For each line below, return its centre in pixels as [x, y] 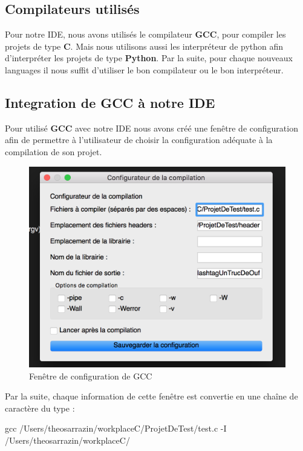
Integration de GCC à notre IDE [110, 102]
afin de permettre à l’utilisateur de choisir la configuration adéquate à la [139, 140]
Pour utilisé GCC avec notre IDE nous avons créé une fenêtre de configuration [151, 128]
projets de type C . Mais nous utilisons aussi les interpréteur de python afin [144, 46]
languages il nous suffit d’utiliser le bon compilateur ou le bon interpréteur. [144, 69]
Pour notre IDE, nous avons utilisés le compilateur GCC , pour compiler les [145, 34]
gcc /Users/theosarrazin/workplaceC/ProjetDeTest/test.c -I [116, 428]
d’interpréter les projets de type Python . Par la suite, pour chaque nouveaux [149, 58]
